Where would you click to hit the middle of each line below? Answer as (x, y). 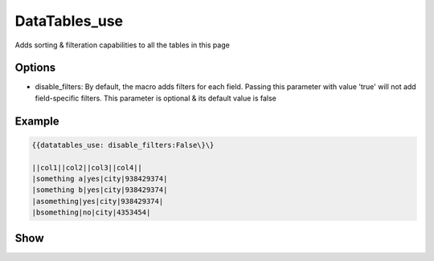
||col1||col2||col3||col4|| (87, 167)
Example (37, 121)
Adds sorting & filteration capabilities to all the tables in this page (123, 45)
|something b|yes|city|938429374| (100, 190)
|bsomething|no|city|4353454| (91, 212)
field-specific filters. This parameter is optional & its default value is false (156, 98)
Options (35, 68)
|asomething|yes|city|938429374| (98, 201)
